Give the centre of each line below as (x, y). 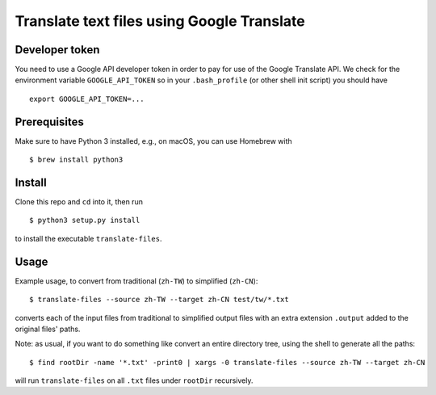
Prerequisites (49, 122)
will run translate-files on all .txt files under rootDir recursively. (134, 380)
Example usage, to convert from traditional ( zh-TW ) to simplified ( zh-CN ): (136, 281)
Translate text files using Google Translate (160, 21)
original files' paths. (48, 329)
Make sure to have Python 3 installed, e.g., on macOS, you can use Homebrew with (153, 141)
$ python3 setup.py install (85, 221)
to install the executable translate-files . (88, 238)
